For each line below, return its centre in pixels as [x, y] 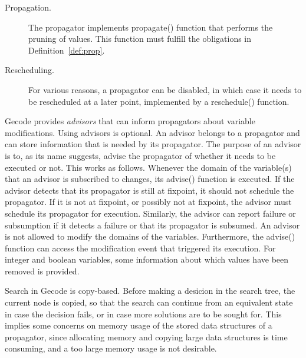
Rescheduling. [29, 70]
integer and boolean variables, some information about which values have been [147, 259]
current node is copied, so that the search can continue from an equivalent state [149, 302]
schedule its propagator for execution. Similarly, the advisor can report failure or [150, 213]
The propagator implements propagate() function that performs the [151, 27]
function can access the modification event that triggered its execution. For [140, 248]
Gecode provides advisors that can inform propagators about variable [130, 121]
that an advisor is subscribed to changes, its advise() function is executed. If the [150, 179]
